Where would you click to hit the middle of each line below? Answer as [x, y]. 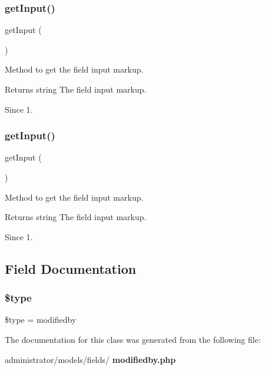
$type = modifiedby [41, 320]
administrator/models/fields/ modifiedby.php [90, 359]
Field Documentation [71, 268]
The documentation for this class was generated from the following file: [133, 339]
